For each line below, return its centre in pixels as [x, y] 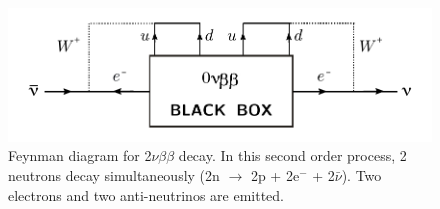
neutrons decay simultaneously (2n [114, 174]
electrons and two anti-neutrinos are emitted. [146, 194]
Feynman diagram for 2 [80, 155]
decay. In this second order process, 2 [292, 155]
